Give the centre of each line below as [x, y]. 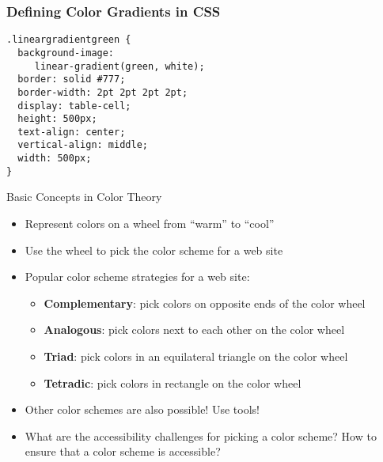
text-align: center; [72, 132]
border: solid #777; [72, 80]
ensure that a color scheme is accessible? [123, 451]
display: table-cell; [74, 106]
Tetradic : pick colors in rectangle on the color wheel [173, 382]
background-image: [66, 53]
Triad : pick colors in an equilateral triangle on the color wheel [196, 356]
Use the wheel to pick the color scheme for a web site [154, 250]
